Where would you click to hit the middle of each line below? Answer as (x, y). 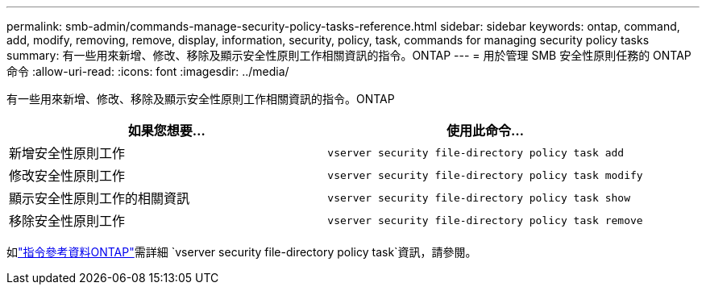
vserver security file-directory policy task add (476, 152)
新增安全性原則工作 (67, 153)
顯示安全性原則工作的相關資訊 (100, 198)
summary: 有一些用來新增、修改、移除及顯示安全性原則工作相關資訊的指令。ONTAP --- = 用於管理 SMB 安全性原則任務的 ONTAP (349, 55)
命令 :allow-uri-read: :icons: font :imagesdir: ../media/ (148, 71)
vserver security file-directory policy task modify (485, 175)
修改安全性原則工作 (67, 176)
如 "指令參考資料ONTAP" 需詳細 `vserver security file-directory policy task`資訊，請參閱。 (242, 252)
